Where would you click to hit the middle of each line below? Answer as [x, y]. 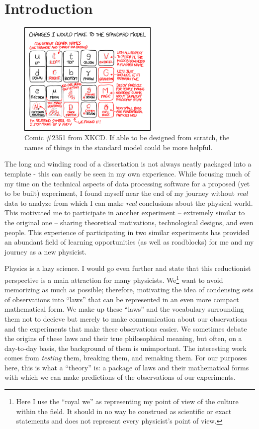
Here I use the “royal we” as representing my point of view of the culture [127, 401]
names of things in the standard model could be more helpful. [119, 147]
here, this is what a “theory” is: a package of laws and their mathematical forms [127, 367]
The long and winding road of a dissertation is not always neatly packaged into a [128, 164]
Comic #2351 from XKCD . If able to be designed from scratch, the [127, 137]
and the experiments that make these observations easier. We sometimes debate [126, 328]
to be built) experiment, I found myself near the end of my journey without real [126, 193]
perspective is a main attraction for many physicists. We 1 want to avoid [114, 279]
